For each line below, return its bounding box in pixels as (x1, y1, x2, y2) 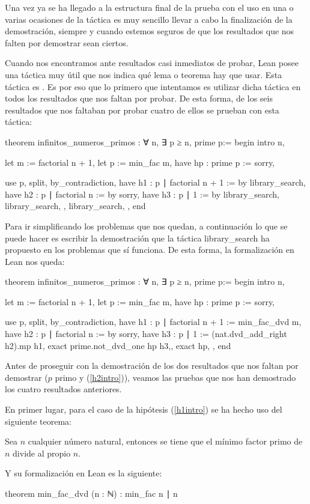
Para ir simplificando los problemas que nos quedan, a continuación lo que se (5, 219, 288, 232)
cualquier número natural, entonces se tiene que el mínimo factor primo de (28, 435, 303, 448)
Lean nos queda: (5, 255, 65, 267)
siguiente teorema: (5, 414, 71, 427)
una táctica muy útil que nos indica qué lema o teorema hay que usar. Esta (5, 68, 282, 80)
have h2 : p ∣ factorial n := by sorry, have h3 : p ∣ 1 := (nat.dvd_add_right (5, 327, 287, 340)
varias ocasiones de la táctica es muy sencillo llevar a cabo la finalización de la (5, 13, 293, 25)
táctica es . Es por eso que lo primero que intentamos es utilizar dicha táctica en (5, 80, 301, 93)
